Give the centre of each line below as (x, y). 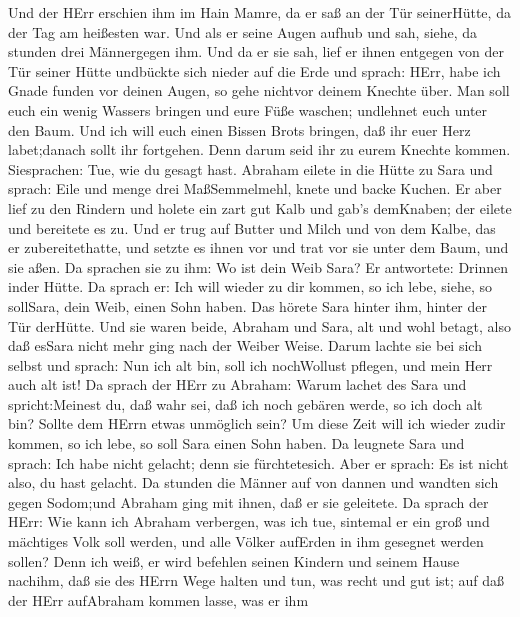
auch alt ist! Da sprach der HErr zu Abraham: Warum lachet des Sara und (237, 384)
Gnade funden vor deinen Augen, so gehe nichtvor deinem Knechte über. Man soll (259, 90)
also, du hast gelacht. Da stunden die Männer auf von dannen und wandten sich (253, 482)
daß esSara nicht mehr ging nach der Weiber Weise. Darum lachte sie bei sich (245, 345)
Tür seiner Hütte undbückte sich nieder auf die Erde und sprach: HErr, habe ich (254, 70)
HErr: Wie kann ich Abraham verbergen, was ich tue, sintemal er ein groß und (249, 521)
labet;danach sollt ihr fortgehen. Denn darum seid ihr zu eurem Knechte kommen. (259, 149)
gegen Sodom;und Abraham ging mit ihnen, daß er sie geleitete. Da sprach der (248, 501)
